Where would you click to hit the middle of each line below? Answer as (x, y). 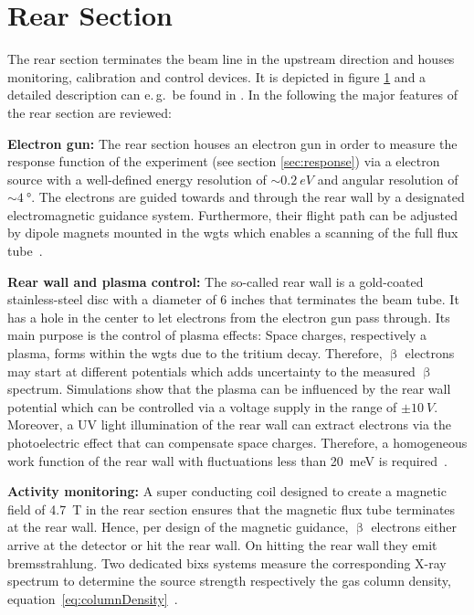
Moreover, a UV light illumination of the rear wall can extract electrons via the (230, 424)
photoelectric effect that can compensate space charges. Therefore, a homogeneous (237, 442)
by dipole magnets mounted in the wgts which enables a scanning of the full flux (233, 233)
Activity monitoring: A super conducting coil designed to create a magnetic (227, 491)
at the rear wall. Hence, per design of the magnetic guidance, (178, 527)
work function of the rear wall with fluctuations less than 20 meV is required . (227, 460)
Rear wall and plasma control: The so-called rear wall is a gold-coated (216, 281)
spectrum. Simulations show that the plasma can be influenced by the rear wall (229, 389)
